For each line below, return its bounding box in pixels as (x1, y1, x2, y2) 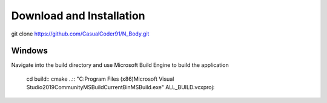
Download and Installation (11, 9, 145, 22)
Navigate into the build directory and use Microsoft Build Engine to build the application (11, 61, 230, 69)
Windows (11, 46, 48, 56)
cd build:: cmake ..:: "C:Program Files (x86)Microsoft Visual (26, 75, 174, 83)
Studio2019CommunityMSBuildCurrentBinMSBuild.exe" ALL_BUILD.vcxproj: (26, 84, 215, 91)
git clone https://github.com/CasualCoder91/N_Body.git (11, 30, 150, 37)
